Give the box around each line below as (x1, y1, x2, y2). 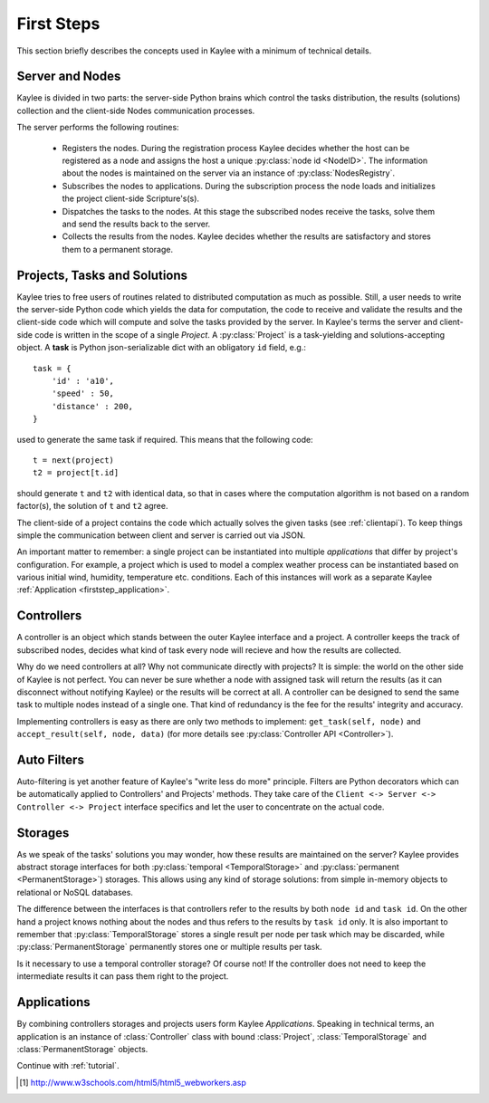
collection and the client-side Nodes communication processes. (16, 105, 255, 116)
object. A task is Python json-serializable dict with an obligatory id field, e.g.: (16, 342, 307, 353)
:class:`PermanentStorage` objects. (16, 1043, 149, 1054)
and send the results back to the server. (62, 218, 211, 229)
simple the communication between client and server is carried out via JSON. (16, 530, 306, 541)
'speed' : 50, (51, 388, 115, 398)
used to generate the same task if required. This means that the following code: (16, 434, 313, 445)
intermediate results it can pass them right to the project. (16, 971, 229, 982)
